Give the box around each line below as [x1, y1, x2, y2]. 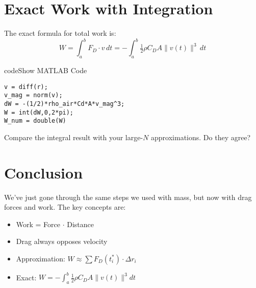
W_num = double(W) [4, 117, 66, 125]
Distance [67, 218, 94, 229]
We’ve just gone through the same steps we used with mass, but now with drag [4, 191, 252, 202]
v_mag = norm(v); [4, 92, 63, 99]
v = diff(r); [4, 83, 48, 91]
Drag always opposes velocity [16, 236, 108, 247]
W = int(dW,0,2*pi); [4, 108, 74, 116]
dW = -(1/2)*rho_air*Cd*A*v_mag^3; [4, 100, 125, 107]
